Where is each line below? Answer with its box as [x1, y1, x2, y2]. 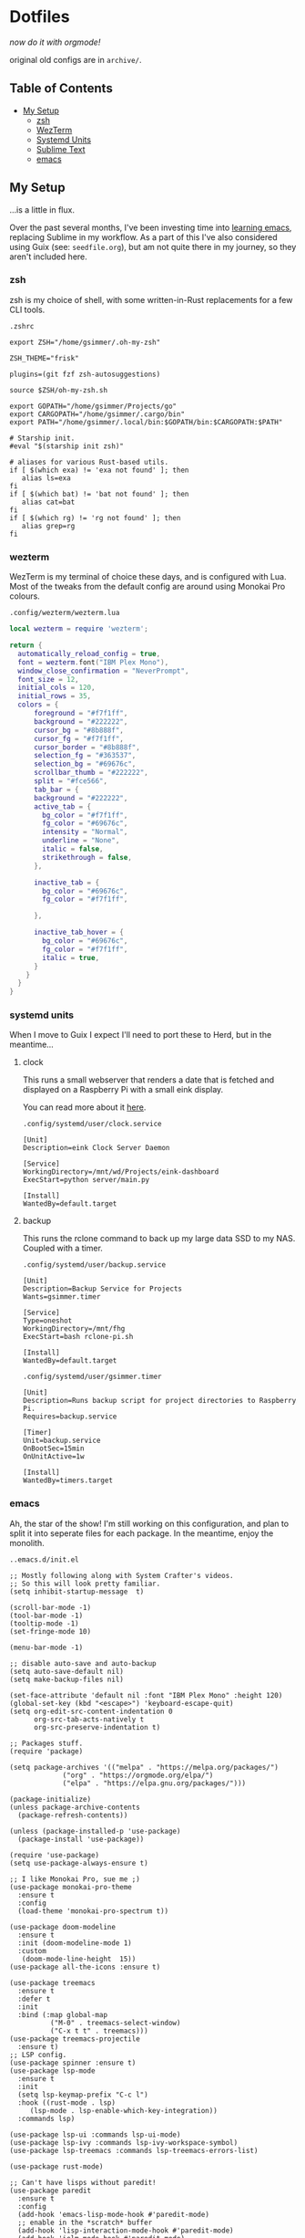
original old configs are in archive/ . [9, 54, 143, 65]
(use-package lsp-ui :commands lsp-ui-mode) [9, 2129, 181, 2139]
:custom [17, 1946, 47, 1955]
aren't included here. [9, 251, 88, 262]
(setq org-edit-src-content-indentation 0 [9, 1707, 173, 1716]
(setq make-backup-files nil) [9, 1675, 125, 1684]
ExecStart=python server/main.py [22, 1176, 150, 1185]
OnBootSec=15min [22, 1444, 85, 1453]
